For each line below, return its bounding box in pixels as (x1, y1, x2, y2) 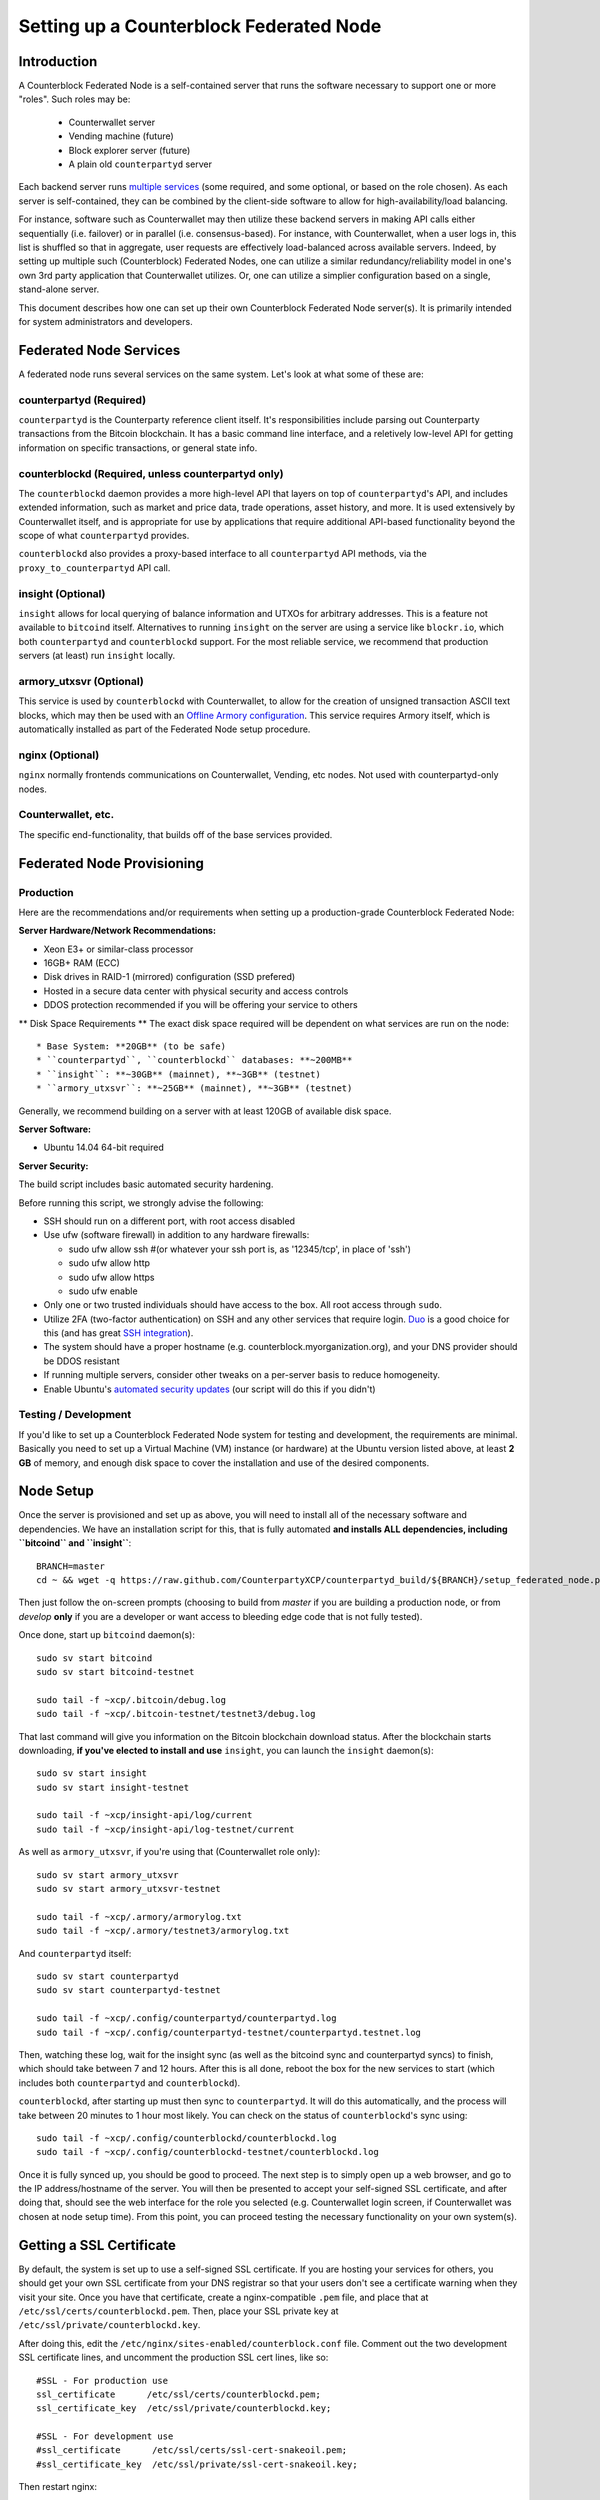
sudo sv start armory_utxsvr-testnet (36, 1883, 222, 1895)
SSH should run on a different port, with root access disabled (43, 1215, 295, 1227)
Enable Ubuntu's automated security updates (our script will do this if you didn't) (43, 1383, 376, 1395)
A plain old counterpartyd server (68, 158, 212, 170)
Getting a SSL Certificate (18, 2236, 177, 2254)
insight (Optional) (18, 586, 106, 600)
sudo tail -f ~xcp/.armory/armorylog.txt (36, 1911, 242, 1922)
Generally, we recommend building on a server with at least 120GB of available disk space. (18, 1105, 392, 1117)
